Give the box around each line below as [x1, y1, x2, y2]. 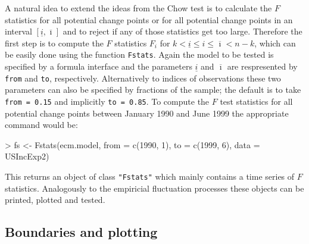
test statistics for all [220, 95, 293, 107]
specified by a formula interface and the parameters [5, 60, 192, 73]
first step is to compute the [5, 36, 104, 49]
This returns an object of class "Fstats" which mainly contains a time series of [5, 170, 295, 182]
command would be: [5, 118, 78, 131]
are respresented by [227, 60, 298, 73]
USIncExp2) [5, 150, 49, 162]
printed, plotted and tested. [5, 193, 105, 206]
